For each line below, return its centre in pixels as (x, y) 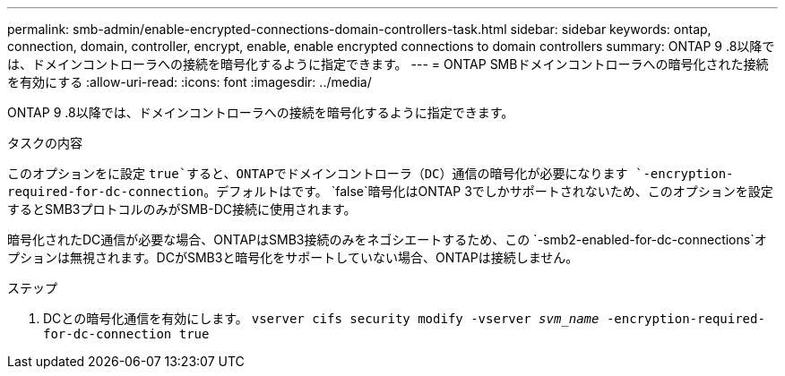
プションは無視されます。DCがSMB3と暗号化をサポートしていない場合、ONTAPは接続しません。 (293, 257)
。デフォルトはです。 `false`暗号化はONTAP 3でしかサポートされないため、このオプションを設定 (488, 191)
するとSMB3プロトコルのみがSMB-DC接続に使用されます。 (182, 209)
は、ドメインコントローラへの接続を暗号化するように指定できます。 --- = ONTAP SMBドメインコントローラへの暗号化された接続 (388, 64)
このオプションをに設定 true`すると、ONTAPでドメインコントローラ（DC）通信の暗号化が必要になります (318, 173)
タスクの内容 (45, 143)
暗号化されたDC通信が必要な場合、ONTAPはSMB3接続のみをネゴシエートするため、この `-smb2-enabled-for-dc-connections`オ (387, 239)
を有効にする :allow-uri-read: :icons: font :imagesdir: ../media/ (190, 82)
